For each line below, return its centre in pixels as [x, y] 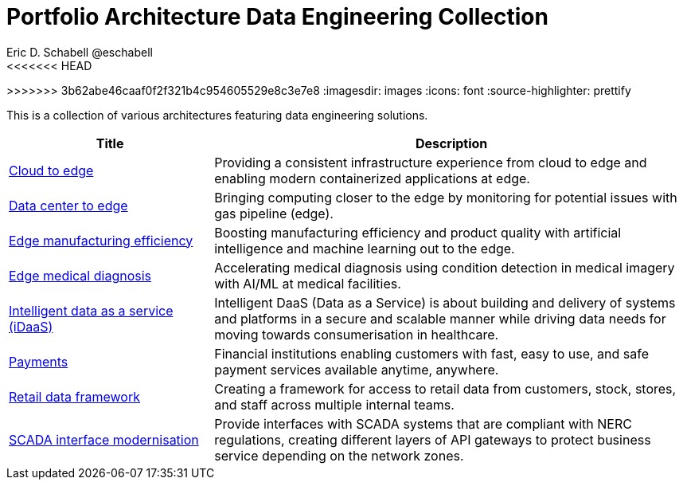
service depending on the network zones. [339, 455]
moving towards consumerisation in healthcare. [357, 334]
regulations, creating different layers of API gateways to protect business [433, 439]
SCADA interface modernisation [104, 439]
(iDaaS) [31, 326]
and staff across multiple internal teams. [334, 404]
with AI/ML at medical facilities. [308, 283]
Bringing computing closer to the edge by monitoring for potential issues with [446, 197]
